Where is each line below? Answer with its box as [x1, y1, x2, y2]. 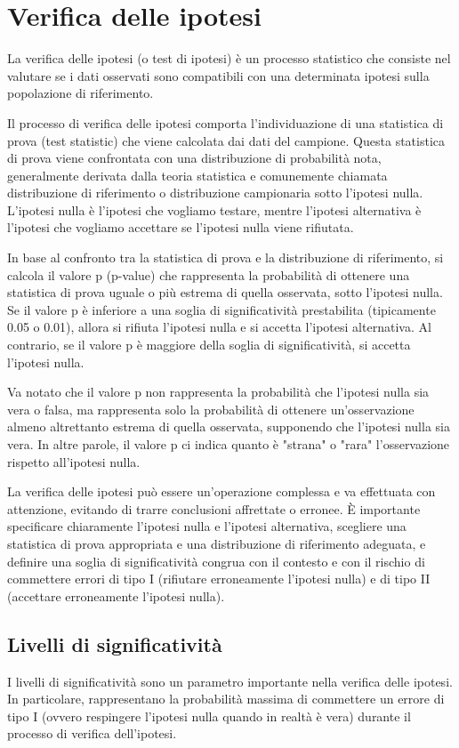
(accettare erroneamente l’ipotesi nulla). [7, 586, 225, 605]
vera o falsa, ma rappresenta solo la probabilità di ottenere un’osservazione [7, 399, 415, 418]
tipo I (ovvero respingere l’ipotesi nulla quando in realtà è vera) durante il [7, 706, 411, 725]
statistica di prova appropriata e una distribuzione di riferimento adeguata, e [7, 534, 426, 552]
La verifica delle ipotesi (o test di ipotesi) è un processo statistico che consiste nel [7, 49, 451, 68]
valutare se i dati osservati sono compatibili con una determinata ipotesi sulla [7, 66, 430, 84]
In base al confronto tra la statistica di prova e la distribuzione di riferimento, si [7, 248, 444, 267]
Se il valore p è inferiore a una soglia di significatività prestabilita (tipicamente [7, 300, 436, 318]
